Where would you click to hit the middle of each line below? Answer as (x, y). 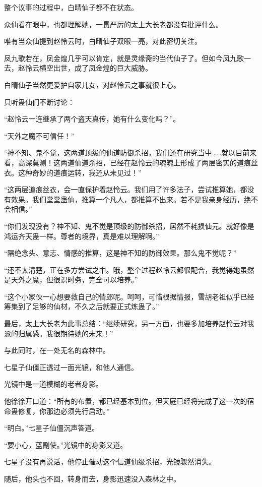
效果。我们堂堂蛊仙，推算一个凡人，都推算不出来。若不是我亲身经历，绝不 (134, 199)
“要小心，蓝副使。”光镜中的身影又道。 (66, 444)
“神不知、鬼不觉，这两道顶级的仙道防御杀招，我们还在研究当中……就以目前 (127, 153)
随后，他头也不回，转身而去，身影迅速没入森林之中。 (92, 478)
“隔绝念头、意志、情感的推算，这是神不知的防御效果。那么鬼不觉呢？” (120, 253)
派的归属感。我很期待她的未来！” (59, 333)
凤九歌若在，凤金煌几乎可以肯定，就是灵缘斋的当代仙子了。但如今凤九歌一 (127, 58)
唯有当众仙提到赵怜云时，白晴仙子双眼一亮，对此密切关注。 (103, 41)
